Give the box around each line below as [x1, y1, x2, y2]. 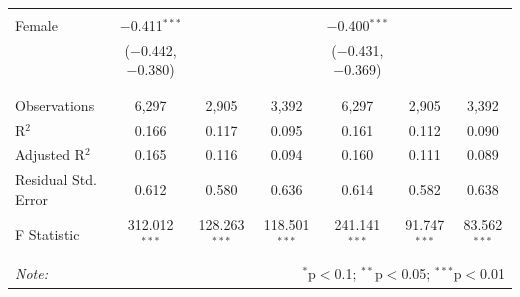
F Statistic [15, 223, 80, 244]
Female [15, 15, 58, 35]
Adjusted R [15, 144, 85, 165]
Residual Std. [15, 169, 97, 190]
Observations [15, 94, 95, 115]
